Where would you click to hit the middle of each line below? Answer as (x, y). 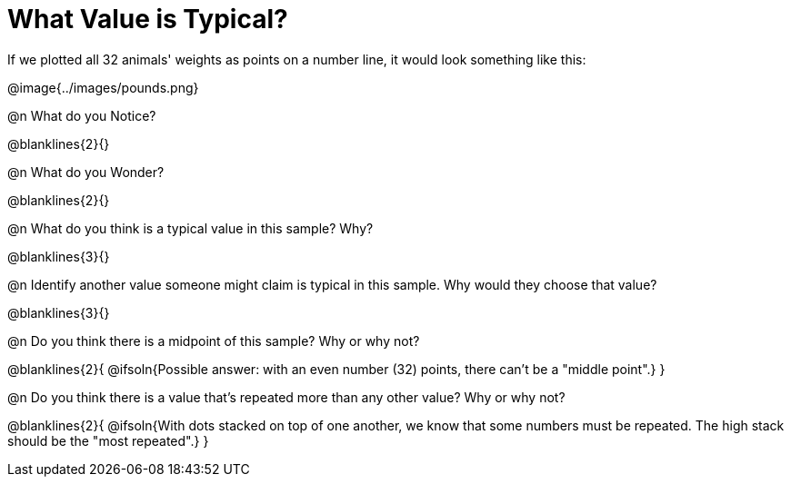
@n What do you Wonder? (86, 172)
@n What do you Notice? (82, 115)
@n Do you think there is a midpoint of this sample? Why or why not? (214, 341)
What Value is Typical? (148, 19)
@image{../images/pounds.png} (103, 87)
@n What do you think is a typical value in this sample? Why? (190, 228)
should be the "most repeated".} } (108, 440)
